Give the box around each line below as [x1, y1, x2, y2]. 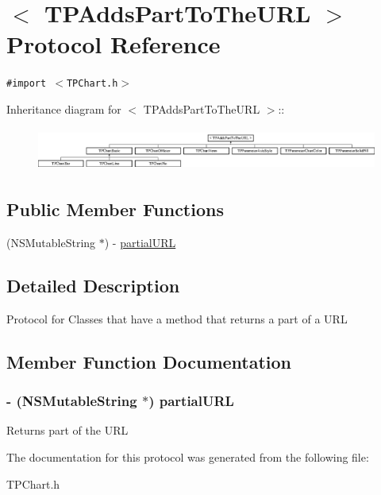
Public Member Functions [6, 197, 224, 222]
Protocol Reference [6, 28, 221, 60]
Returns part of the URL [6, 422, 129, 439]
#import [6, 78, 47, 90]
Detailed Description [6, 273, 180, 298]
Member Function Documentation [6, 349, 292, 373]
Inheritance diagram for [6, 100, 121, 117]
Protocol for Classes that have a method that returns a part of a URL [6, 310, 348, 327]
